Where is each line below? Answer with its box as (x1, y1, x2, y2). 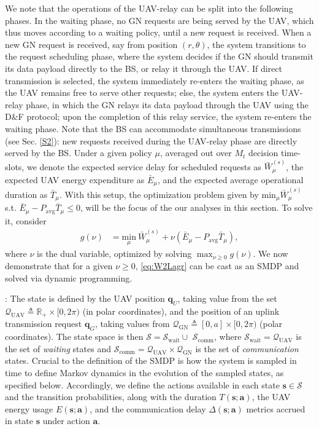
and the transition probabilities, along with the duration (5, 390, 217, 403)
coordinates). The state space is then (5, 330, 144, 343)
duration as (5, 187, 48, 200)
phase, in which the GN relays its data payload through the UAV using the (26, 98, 309, 111)
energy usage (5, 402, 53, 415)
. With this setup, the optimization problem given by (59, 187, 259, 200)
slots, (5, 160, 25, 173)
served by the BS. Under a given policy (5, 146, 152, 159)
